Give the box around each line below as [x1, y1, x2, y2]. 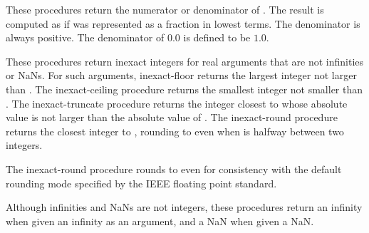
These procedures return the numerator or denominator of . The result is [6, 2, 324, 16]
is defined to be [183, 30, 251, 45]
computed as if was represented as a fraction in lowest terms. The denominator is [6, 16, 360, 31]
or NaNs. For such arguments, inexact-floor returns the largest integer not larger [6, 68, 357, 83]
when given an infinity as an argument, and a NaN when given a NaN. [6, 213, 314, 228]
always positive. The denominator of [6, 30, 165, 45]
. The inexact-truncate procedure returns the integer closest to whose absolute [6, 95, 348, 110]
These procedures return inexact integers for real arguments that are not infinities [6, 53, 364, 68]
